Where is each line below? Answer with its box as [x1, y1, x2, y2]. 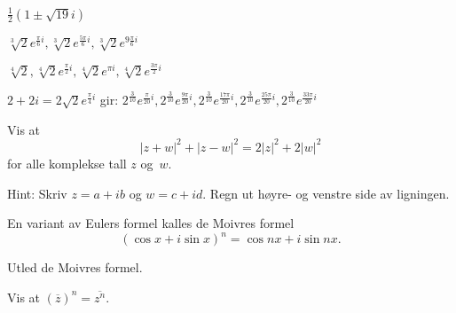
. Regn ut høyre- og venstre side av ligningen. [202, 184, 450, 202]
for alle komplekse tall [7, 153, 127, 172]
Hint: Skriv [7, 184, 67, 202]
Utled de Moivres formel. [7, 258, 143, 277]
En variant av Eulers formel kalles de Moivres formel [7, 214, 295, 232]
